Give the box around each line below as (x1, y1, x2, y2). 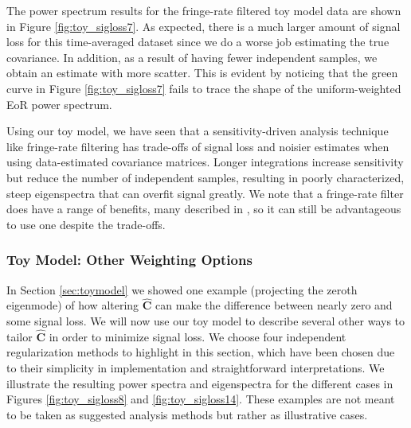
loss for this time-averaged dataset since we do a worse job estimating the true (6, 33, 389, 50)
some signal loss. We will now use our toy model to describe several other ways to (6, 312, 405, 329)
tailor (6, 328, 33, 344)
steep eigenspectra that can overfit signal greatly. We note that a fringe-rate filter (6, 185, 404, 201)
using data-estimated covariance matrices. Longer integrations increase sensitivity (6, 154, 404, 170)
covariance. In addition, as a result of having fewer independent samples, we (6, 49, 378, 65)
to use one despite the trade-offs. (6, 216, 166, 232)
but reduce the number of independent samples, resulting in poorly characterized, (6, 169, 405, 185)
